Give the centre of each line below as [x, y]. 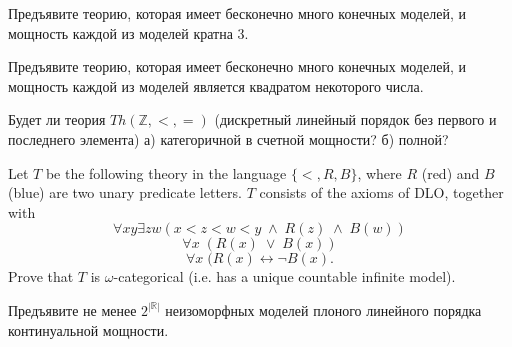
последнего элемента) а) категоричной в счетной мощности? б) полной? [228, 138]
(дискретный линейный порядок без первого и [355, 119]
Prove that [41, 276]
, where [379, 172]
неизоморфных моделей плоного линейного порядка [323, 309]
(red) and [450, 172]
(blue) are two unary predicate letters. [125, 192]
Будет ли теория [57, 119]
